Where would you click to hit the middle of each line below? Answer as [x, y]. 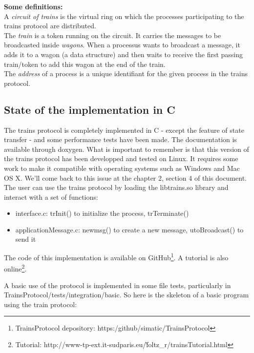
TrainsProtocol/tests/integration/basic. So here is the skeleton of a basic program [127, 295]
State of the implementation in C [90, 109]
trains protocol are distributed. [50, 26]
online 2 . [15, 268]
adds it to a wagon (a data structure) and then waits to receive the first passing [124, 54]
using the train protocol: [41, 304]
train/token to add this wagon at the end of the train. [85, 64]
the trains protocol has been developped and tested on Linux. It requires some [121, 158]
